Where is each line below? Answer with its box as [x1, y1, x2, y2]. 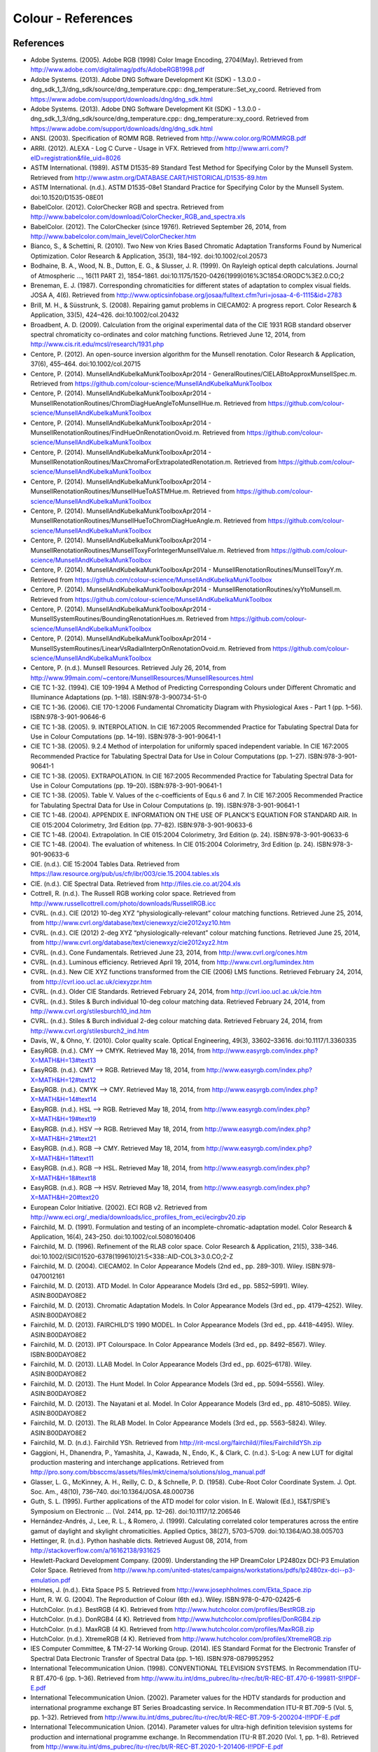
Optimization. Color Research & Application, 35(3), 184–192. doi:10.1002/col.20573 [30, 252, 267, 260]
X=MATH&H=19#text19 [30, 1115, 97, 1123]
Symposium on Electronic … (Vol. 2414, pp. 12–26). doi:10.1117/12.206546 [30, 1507, 241, 1515]
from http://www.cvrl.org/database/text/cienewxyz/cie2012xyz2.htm [30, 938, 229, 947]
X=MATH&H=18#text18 [30, 1174, 97, 1182]
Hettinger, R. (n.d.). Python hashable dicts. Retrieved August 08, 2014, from [30, 1537, 248, 1545]
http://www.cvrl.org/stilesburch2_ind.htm [30, 1027, 150, 1035]
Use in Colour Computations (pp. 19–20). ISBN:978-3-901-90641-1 [30, 781, 222, 790]
